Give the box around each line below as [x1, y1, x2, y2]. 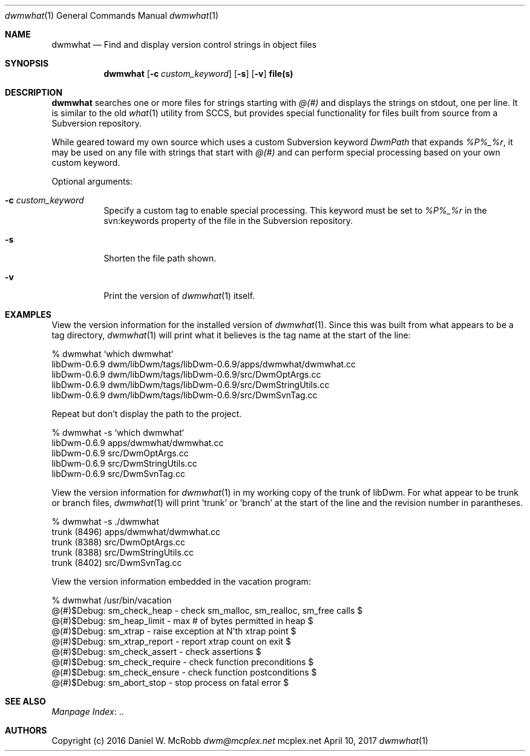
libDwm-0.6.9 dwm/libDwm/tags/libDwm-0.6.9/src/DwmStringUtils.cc [51, 380, 330, 390]
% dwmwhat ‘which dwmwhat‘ [51, 349, 174, 359]
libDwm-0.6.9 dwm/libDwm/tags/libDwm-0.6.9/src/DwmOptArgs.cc [51, 369, 321, 380]
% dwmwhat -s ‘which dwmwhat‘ [51, 427, 184, 438]
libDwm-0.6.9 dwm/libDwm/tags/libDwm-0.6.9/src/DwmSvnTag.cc [51, 390, 318, 400]
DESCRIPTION [5, 87, 63, 97]
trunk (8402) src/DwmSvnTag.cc [51, 557, 182, 568]
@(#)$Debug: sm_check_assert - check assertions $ [51, 646, 261, 657]
